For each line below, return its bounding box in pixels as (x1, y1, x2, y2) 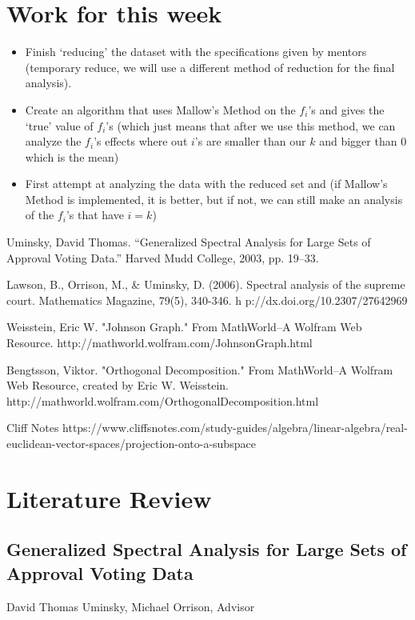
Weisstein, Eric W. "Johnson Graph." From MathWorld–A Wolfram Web (6, 318, 362, 335)
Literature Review (6, 482, 212, 514)
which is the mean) (25, 148, 119, 165)
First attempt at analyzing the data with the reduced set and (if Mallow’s (25, 175, 388, 192)
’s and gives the (308, 101, 385, 118)
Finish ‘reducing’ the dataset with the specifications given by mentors (25, 43, 367, 60)
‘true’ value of (25, 117, 94, 134)
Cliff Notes (6, 419, 59, 436)
